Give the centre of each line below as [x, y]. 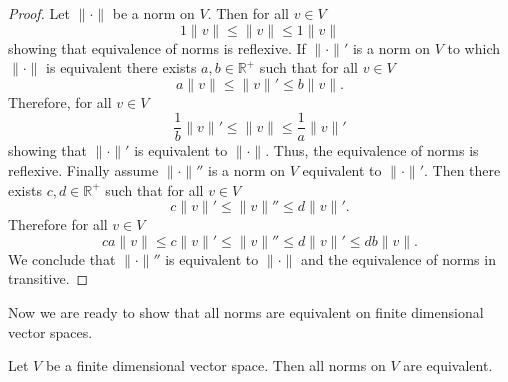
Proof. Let [39, 13]
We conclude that [62, 258]
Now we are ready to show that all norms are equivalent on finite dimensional [246, 312]
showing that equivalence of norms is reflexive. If [157, 47]
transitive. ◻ [48, 278]
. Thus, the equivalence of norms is [372, 150]
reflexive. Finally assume [83, 170]
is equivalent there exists [121, 67]
